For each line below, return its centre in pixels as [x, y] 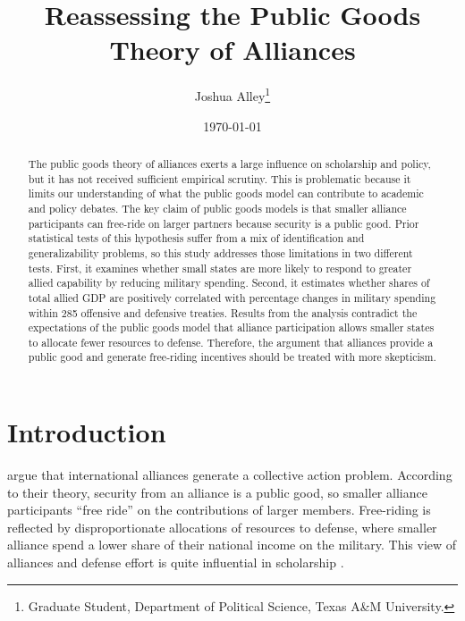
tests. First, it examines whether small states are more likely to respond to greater [220, 268]
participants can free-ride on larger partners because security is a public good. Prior [224, 223]
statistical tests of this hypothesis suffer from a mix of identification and [196, 238]
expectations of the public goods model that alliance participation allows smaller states [231, 327]
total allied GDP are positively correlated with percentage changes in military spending [232, 297]
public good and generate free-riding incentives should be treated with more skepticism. [232, 357]
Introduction [87, 432]
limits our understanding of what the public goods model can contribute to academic [226, 193]
